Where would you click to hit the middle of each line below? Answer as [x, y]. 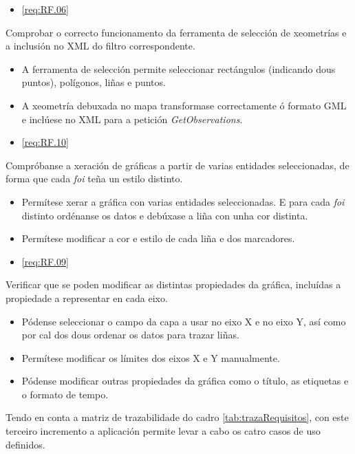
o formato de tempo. [65, 394]
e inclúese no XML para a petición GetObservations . [132, 119]
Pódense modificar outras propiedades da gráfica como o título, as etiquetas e [185, 381]
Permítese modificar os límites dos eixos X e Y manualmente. [151, 357]
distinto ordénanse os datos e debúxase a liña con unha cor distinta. [165, 215]
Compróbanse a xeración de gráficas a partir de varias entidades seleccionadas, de [177, 165]
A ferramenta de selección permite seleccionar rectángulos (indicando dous [179, 68]
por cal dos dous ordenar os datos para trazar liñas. [130, 335]
